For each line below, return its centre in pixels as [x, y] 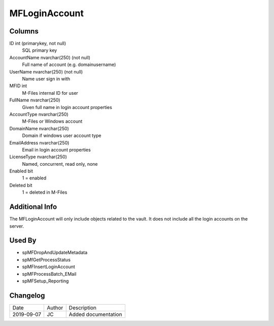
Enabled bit [21, 171]
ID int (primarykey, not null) [38, 44]
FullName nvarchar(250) [35, 100]
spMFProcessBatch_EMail [49, 274]
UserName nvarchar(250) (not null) [46, 71]
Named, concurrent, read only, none [60, 164]
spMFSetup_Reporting [45, 281]
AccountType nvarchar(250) [39, 114]
